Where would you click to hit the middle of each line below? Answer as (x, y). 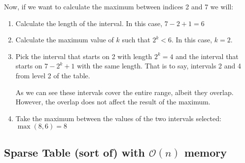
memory (206, 152)
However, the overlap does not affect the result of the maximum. (113, 102)
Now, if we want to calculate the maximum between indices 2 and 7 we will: (119, 6)
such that (136, 40)
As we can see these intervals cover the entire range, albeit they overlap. (124, 92)
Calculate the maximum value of (65, 40)
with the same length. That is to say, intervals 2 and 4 (159, 66)
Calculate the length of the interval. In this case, (89, 23)
